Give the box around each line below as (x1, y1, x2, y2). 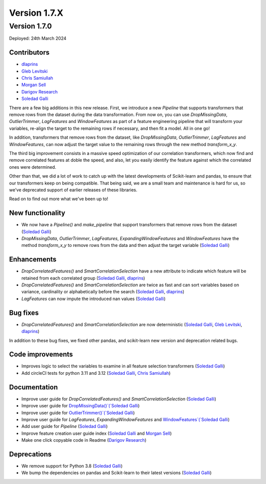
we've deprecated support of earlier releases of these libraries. (9, 187, 137, 193)
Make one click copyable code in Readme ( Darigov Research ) (21, 437, 147, 443)
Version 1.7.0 (9, 22, 52, 30)
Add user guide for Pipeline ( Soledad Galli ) (21, 423, 108, 429)
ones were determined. (9, 164, 57, 170)
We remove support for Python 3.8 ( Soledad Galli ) (21, 463, 123, 469)
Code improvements (9, 350, 73, 359)
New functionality (9, 209, 66, 217)
